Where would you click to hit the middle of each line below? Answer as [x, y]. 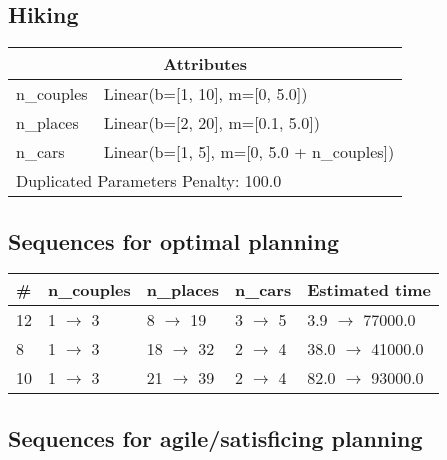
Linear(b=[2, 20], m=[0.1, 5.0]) [211, 123]
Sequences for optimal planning [174, 240]
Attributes [205, 64]
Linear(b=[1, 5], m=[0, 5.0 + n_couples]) [249, 152]
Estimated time [369, 290]
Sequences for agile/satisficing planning [215, 437]
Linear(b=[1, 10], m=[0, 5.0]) [205, 94]
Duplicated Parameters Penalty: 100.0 [149, 181]
